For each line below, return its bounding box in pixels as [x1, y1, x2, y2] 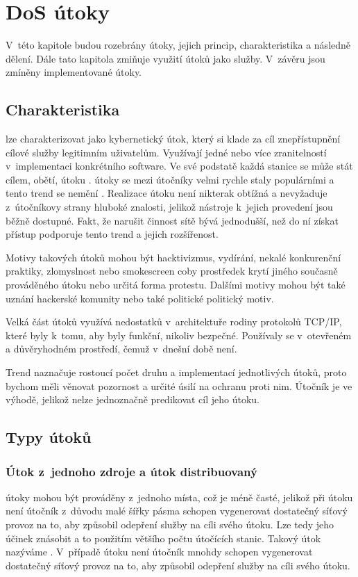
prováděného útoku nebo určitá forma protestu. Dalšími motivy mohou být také [6, 277, 346, 292]
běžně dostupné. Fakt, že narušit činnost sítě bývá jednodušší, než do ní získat [6, 213, 339, 227]
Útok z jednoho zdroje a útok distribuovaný [6, 462, 257, 480]
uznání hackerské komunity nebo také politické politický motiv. [6, 291, 274, 305]
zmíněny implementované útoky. [6, 65, 142, 79]
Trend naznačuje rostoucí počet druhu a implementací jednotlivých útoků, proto [6, 365, 347, 380]
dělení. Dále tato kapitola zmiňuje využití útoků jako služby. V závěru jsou [6, 51, 325, 65]
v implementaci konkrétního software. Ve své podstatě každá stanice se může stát [6, 159, 353, 173]
